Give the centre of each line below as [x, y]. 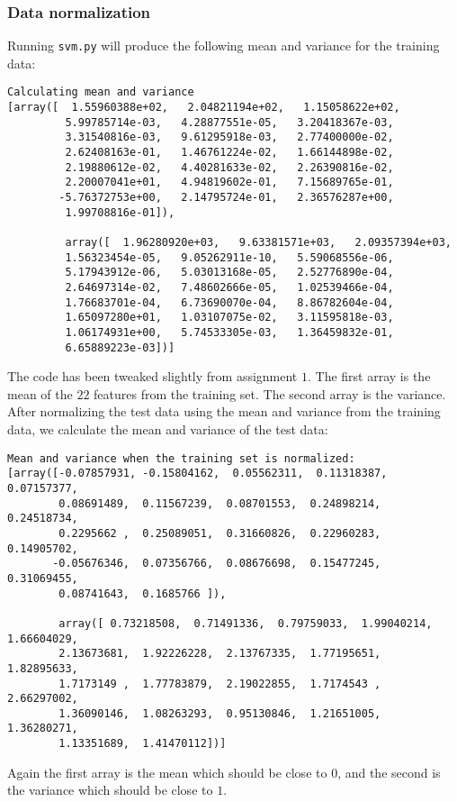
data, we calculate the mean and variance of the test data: [168, 429]
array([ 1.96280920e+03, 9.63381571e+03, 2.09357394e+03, [258, 243]
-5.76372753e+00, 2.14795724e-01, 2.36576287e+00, [226, 198]
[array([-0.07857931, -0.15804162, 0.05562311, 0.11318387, [197, 474]
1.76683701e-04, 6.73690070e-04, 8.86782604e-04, [229, 302]
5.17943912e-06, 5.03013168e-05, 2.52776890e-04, [229, 273]
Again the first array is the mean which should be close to [167, 772]
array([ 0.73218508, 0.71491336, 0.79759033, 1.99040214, [246, 623]
